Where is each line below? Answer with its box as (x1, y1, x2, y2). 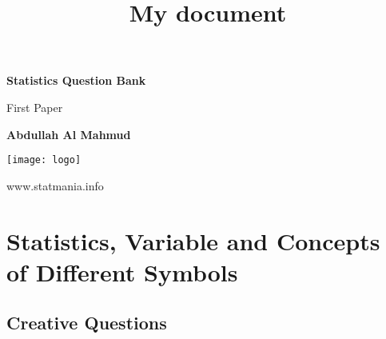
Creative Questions (6, 310, 167, 335)
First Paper (6, 98, 63, 115)
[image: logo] (6, 154, 82, 166)
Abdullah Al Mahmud (6, 126, 131, 142)
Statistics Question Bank (6, 72, 146, 89)
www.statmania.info (6, 177, 104, 193)
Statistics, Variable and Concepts (6, 224, 380, 257)
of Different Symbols (6, 255, 238, 288)
